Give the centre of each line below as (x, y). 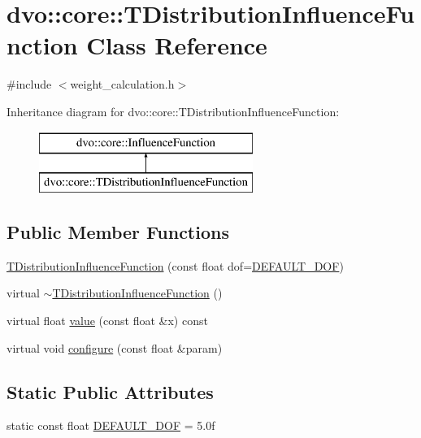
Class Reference (177, 45)
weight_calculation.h (122, 84)
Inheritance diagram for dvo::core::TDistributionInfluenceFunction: (173, 111)
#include (29, 84)
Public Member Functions (118, 232)
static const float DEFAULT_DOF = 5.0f (111, 425)
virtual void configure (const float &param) (115, 347)
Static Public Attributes (110, 391)
